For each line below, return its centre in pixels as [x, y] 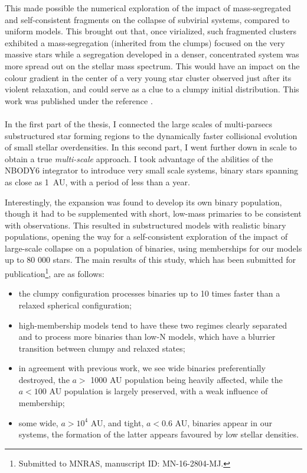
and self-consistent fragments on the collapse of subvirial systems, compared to [147, 19]
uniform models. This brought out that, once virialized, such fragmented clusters [151, 31]
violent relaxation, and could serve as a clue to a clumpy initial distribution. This [152, 89]
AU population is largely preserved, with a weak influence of [159, 391]
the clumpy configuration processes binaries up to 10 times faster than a [149, 293]
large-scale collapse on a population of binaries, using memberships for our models [153, 248]
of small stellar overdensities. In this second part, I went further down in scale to [151, 147]
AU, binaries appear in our [223, 422]
